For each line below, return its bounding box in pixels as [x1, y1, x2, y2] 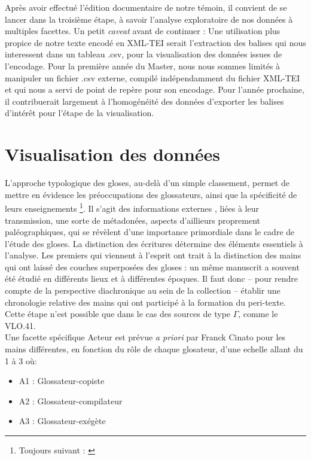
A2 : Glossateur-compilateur [19, 394, 123, 407]
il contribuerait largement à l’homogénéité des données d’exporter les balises [5, 95, 284, 107]
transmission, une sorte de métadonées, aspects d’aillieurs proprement [5, 214, 261, 226]
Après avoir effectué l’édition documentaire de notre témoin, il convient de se [5, 1, 287, 13]
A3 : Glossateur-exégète [19, 415, 106, 427]
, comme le [238, 307, 278, 320]
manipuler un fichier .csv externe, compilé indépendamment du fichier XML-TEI [5, 71, 300, 84]
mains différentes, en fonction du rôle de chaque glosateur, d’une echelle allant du [5, 343, 303, 355]
